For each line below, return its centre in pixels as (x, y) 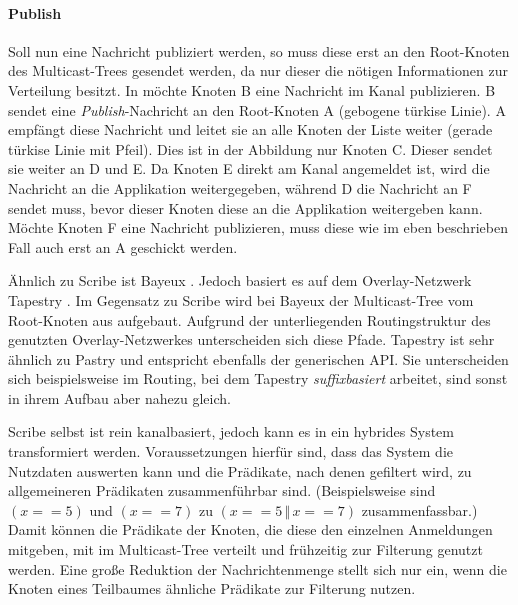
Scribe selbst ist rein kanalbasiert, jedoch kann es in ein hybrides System (231, 431)
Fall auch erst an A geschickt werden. (123, 246)
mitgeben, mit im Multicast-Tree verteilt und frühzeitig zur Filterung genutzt (245, 549)
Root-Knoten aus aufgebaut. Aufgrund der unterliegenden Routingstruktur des (249, 319)
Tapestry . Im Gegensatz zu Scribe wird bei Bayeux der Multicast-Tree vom (241, 299)
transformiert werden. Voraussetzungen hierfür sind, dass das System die (231, 451)
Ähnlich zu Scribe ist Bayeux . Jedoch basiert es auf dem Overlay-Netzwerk (240, 280)
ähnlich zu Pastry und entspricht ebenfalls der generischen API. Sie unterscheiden (258, 358)
